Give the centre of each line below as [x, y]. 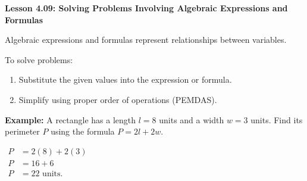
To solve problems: [39, 59]
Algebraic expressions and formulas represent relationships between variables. [146, 40]
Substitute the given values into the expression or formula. [125, 79]
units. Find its [277, 119]
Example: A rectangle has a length [71, 119]
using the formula [83, 131]
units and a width [192, 119]
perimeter [22, 131]
